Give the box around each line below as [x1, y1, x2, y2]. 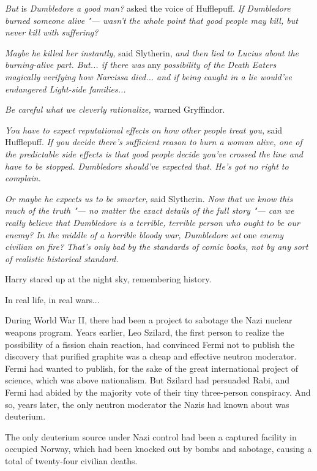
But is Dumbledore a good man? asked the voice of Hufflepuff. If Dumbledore [5, 2, 291, 14]
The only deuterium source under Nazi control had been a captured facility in [5, 430, 297, 443]
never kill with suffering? [5, 26, 99, 39]
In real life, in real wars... [5, 293, 100, 306]
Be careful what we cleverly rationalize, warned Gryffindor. [5, 103, 225, 116]
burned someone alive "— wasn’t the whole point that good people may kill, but [5, 13, 298, 26]
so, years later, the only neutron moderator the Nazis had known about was [5, 398, 289, 410]
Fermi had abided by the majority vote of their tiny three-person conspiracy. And [5, 386, 311, 399]
